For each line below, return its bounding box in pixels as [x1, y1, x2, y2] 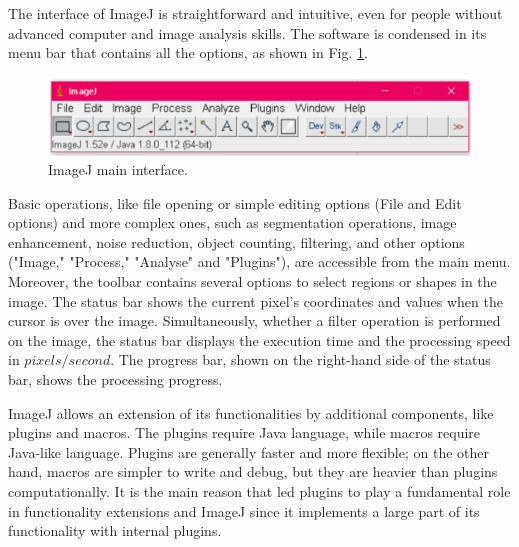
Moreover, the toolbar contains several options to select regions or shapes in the [8, 271, 497, 292]
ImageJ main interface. [48, 159, 188, 180]
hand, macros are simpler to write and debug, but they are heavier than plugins [8, 461, 498, 482]
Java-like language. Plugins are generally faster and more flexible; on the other [8, 441, 490, 462]
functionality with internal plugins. [8, 520, 222, 541]
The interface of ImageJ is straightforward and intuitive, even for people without [8, 3, 503, 23]
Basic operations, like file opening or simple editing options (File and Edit [8, 192, 462, 213]
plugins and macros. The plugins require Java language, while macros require [8, 422, 481, 443]
